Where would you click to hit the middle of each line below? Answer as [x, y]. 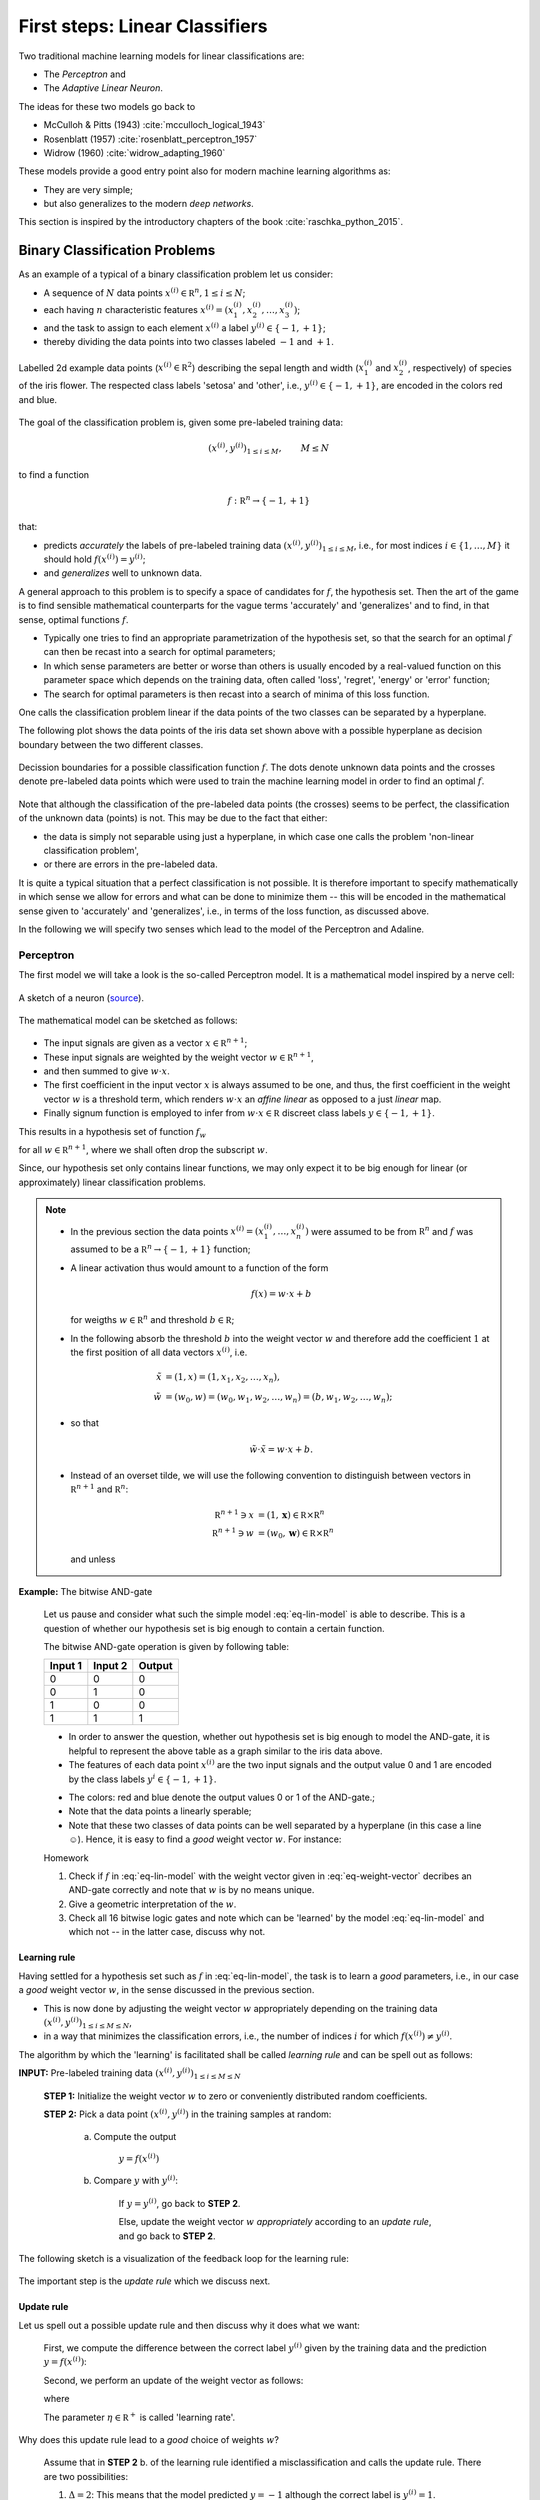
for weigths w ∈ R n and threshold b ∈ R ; [152, 1319]
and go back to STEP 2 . [167, 2236]
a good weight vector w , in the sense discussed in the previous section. [166, 1990]
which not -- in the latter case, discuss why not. [167, 1932]
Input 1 [65, 1666]
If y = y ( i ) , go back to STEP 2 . [179, 2202]
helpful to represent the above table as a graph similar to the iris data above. [225, 1751]
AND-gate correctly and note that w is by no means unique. [191, 1890]
